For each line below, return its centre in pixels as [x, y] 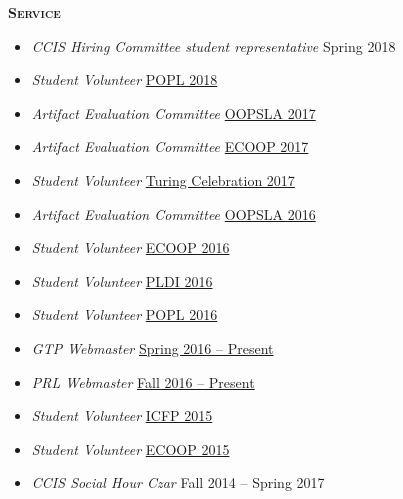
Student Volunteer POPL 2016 [124, 314]
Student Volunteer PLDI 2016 [122, 280]
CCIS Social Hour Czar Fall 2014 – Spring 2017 [178, 482]
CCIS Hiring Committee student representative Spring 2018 [213, 45]
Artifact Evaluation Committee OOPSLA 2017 [173, 112]
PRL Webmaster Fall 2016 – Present [143, 381]
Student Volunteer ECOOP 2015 [130, 448]
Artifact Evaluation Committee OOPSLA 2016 [173, 213]
